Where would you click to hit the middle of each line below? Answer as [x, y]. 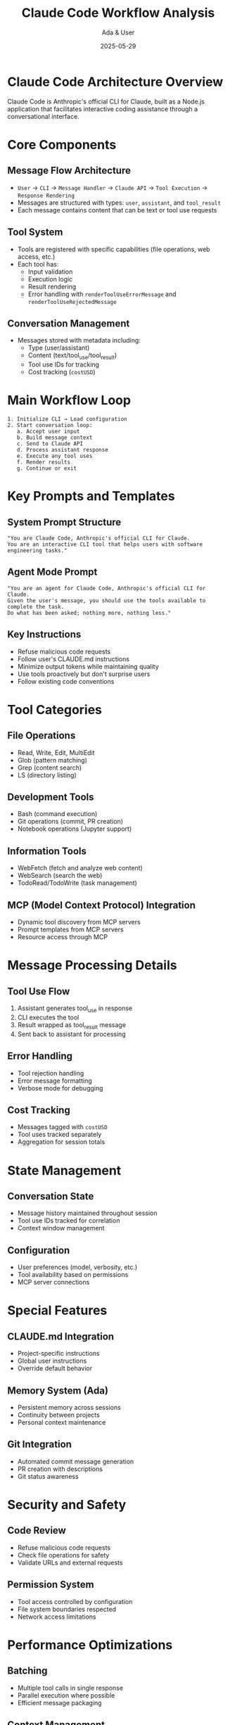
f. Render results [44, 462]
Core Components [62, 145]
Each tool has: [38, 264]
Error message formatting [55, 1081]
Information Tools [47, 851]
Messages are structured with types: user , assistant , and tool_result [119, 203]
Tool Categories [55, 709]
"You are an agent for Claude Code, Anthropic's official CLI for [107, 588]
